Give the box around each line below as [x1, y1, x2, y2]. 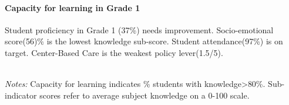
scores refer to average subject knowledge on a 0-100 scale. [39, 89, 250, 101]
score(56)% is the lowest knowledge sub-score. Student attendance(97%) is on [5, 35, 283, 47]
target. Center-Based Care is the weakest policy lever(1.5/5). [5, 46, 223, 58]
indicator [5, 89, 37, 101]
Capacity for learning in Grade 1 [5, 1, 140, 13]
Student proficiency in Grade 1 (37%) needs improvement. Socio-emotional [5, 23, 274, 36]
